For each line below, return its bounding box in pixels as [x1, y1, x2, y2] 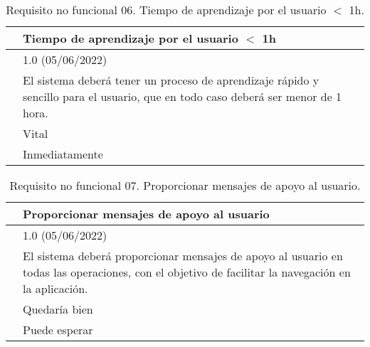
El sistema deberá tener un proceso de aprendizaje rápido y [23, 72, 319, 88]
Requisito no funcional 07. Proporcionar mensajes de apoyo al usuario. [9, 177, 361, 193]
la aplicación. [23, 280, 88, 297]
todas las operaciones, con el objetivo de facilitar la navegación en [23, 264, 351, 280]
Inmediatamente [23, 146, 103, 162]
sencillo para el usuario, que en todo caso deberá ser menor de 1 [23, 88, 342, 105]
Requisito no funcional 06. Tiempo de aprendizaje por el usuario [6, 1, 327, 18]
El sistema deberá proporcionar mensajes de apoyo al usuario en [23, 247, 343, 264]
